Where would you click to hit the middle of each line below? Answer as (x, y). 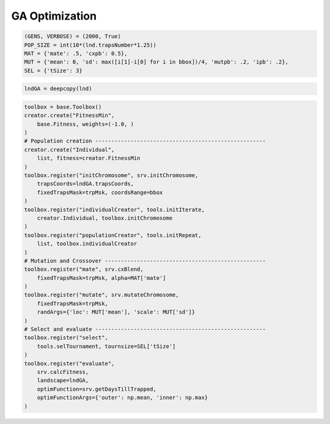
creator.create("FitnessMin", (69, 115)
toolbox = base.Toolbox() (63, 107)
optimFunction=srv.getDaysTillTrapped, (97, 389)
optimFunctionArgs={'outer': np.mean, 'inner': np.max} (123, 398)
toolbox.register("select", (66, 338)
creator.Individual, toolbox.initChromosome (105, 218)
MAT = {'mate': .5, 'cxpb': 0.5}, (76, 53)
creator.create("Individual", (69, 149)
